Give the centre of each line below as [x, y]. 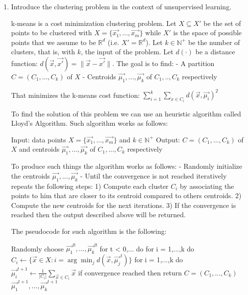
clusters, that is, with [43, 52]
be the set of [222, 23]
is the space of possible [208, 33]
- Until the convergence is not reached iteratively [153, 175]
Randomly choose [37, 248]
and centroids [39, 149]
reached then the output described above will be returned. [98, 215]
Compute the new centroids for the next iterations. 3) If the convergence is [124, 205]
